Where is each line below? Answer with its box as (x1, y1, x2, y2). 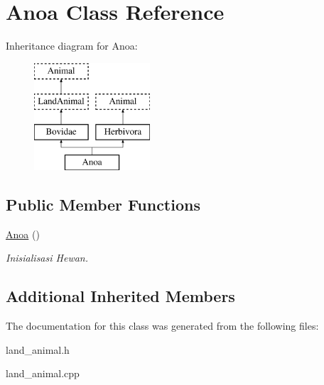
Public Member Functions (6, 193, 200, 215)
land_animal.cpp (6, 366, 80, 381)
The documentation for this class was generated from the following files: (6, 318, 319, 333)
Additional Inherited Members (6, 285, 235, 307)
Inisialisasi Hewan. (6, 250, 89, 265)
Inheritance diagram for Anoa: (6, 38, 138, 53)
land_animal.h (6, 342, 70, 357)
